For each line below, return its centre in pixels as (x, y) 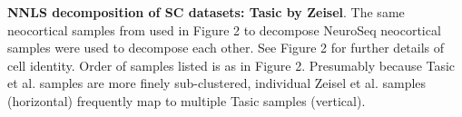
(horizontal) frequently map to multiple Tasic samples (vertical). (187, 100)
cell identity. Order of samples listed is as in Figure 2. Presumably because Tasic (231, 65)
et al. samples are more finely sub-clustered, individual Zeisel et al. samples (217, 83)
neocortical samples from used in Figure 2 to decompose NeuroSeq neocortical (224, 29)
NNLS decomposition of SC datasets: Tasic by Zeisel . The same (206, 12)
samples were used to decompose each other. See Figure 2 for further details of (226, 48)
